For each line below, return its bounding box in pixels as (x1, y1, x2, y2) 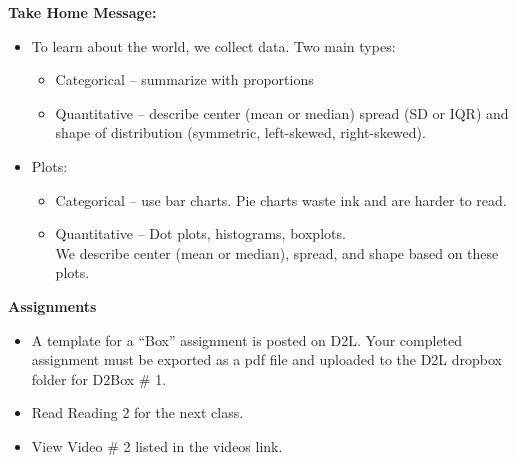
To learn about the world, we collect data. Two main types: (31, 35, 396, 56)
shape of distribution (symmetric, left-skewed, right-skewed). (55, 122, 426, 143)
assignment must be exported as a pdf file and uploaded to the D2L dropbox (31, 349, 502, 370)
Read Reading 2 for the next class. (31, 402, 244, 423)
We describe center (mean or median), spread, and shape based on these (55, 242, 499, 263)
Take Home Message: (8, 2, 157, 22)
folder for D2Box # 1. (31, 368, 167, 389)
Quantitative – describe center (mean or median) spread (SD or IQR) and (55, 102, 509, 123)
